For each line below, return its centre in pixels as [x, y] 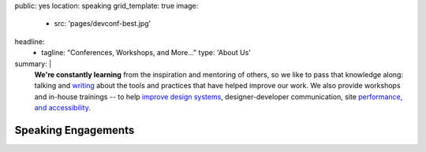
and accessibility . [62, 108]
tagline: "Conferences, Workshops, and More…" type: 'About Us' [146, 53]
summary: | [33, 64]
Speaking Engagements [75, 130]
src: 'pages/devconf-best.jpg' [103, 24]
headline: [30, 41]
